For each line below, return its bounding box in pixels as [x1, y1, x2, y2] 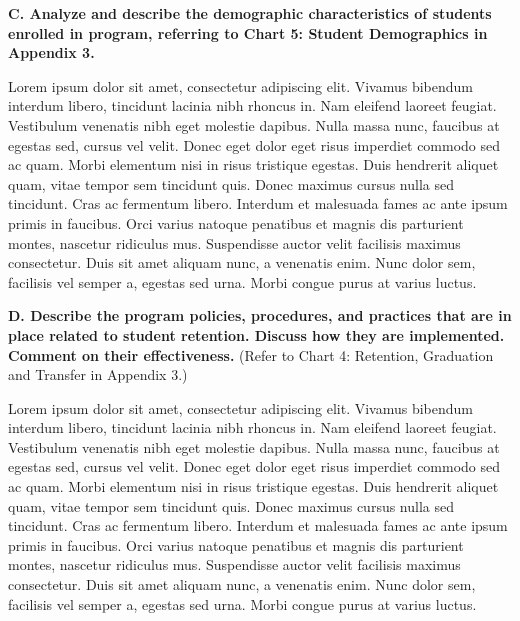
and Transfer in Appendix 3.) [8, 364, 188, 385]
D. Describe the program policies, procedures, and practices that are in [8, 305, 512, 326]
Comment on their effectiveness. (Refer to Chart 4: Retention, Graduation [8, 344, 494, 365]
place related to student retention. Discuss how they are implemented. [8, 324, 505, 345]
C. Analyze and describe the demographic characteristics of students [8, 3, 492, 23]
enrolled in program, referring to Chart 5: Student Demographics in [8, 22, 488, 43]
